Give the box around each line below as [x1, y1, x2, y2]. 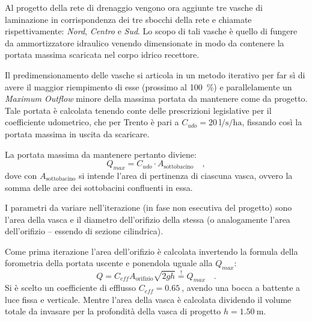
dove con [5, 169, 37, 181]
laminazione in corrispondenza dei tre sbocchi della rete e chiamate [5, 13, 252, 25]
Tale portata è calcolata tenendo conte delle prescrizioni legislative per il [5, 104, 272, 116]
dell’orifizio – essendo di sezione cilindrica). [5, 225, 164, 237]
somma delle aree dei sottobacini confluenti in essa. [5, 181, 193, 193]
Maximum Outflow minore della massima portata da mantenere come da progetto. [5, 92, 308, 105]
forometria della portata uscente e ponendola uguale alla [5, 257, 213, 269]
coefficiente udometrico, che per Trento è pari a [5, 116, 179, 128]
